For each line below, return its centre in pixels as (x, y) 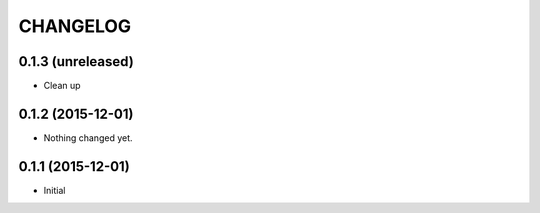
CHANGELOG (75, 26)
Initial (54, 190)
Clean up (62, 86)
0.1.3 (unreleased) (76, 61)
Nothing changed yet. (88, 137)
